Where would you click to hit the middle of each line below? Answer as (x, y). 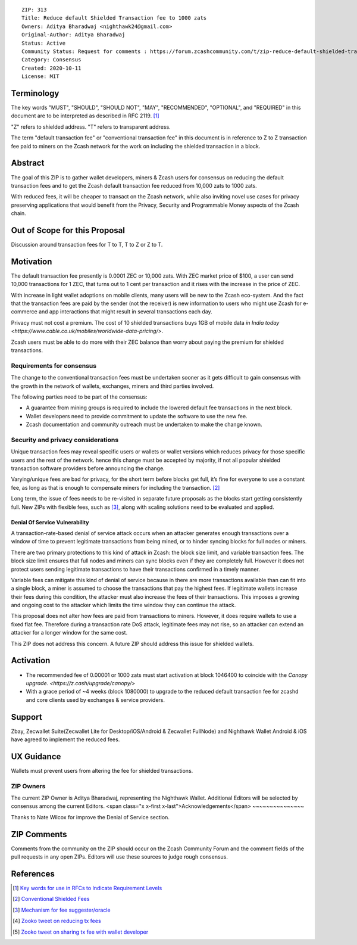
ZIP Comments (39, 834)
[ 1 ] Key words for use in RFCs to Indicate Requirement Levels (87, 888)
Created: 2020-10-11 (51, 68)
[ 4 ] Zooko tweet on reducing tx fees (57, 921)
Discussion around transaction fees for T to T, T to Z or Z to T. (87, 244)
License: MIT (40, 77)
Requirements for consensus (54, 365)
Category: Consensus (51, 60)
